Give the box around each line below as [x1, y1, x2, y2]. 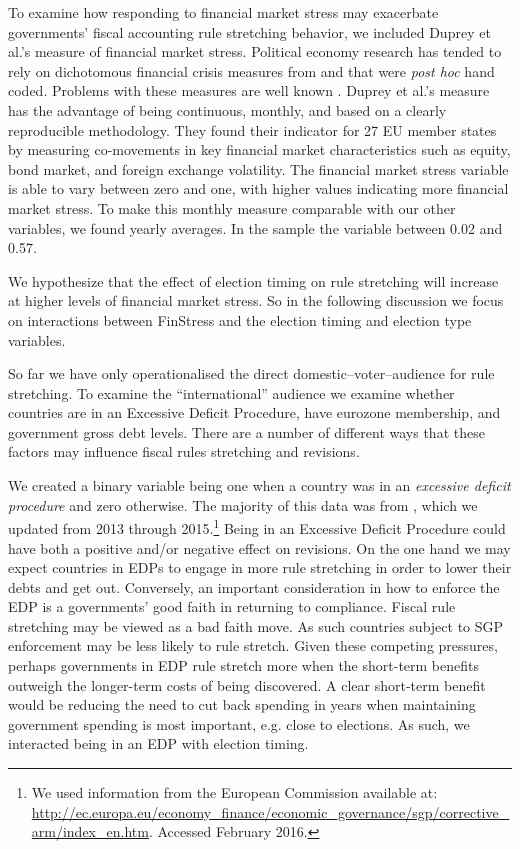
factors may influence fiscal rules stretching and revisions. [8, 441, 360, 462]
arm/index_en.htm [31, 821, 149, 842]
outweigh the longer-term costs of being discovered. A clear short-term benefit [8, 674, 486, 695]
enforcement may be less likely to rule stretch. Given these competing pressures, [8, 635, 498, 656]
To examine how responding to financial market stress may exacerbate [8, 2, 439, 22]
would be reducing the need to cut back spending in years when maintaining [8, 694, 476, 715]
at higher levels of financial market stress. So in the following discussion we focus [8, 290, 504, 311]
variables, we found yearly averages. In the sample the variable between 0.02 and [8, 217, 503, 238]
